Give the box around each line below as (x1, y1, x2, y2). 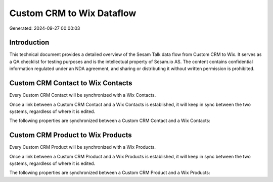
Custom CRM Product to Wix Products (9, 131, 132, 140)
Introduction (9, 38, 50, 47)
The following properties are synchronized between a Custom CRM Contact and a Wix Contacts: (9, 117, 211, 124)
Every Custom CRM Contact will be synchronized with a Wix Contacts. (9, 92, 156, 98)
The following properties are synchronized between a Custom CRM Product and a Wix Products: (9, 169, 210, 176)
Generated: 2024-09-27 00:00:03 (9, 25, 80, 31)
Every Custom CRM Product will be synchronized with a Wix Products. (9, 144, 156, 150)
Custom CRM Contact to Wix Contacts (9, 79, 132, 88)
